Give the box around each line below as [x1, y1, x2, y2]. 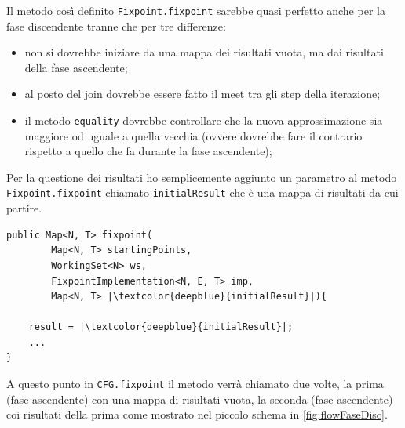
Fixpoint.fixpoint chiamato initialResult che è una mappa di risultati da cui [6, 184, 399, 201]
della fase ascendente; [24, 59, 128, 75]
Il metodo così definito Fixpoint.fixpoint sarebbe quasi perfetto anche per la [6, 2, 385, 18]
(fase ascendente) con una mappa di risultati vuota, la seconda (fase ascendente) [6, 390, 393, 407]
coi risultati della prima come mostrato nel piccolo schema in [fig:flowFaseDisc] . [6, 406, 388, 423]
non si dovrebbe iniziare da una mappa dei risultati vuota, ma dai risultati [24, 44, 384, 60]
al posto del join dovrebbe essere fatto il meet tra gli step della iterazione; [24, 85, 381, 102]
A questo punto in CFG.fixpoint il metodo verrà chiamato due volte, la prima [6, 375, 384, 392]
